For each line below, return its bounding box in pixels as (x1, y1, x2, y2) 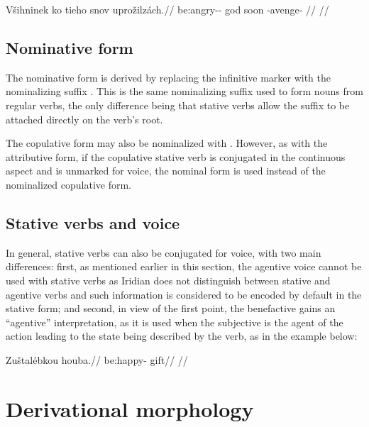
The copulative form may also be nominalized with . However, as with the (6, 135, 328, 150)
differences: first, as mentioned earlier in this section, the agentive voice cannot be (6, 259, 362, 274)
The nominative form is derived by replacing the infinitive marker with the (6, 70, 331, 84)
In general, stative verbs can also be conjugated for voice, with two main (6, 245, 321, 260)
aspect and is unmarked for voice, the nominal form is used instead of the (6, 163, 326, 178)
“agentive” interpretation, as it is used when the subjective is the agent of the (6, 314, 343, 329)
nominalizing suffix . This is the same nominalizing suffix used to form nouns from (6, 84, 363, 99)
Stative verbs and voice (6, 211, 180, 233)
